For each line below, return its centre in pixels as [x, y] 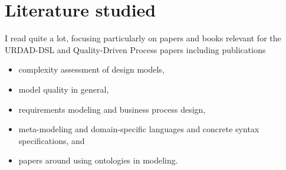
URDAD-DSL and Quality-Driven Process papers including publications [135, 49]
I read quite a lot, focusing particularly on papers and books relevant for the [143, 38]
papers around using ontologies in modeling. [98, 160]
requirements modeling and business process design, [112, 109]
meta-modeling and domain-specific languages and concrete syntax [139, 129]
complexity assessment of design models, [91, 69]
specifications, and [52, 140]
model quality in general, [64, 89]
